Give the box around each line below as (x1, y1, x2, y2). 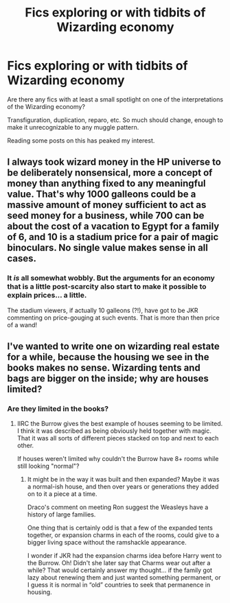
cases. (7, 252, 36, 265)
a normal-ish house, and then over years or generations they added (27, 482, 219, 491)
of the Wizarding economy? (7, 102, 86, 110)
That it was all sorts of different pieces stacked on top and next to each (16, 434, 219, 442)
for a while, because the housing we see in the (7, 351, 209, 363)
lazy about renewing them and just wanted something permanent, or (27, 574, 221, 582)
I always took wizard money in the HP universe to (7, 156, 222, 168)
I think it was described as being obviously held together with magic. (16, 427, 211, 435)
